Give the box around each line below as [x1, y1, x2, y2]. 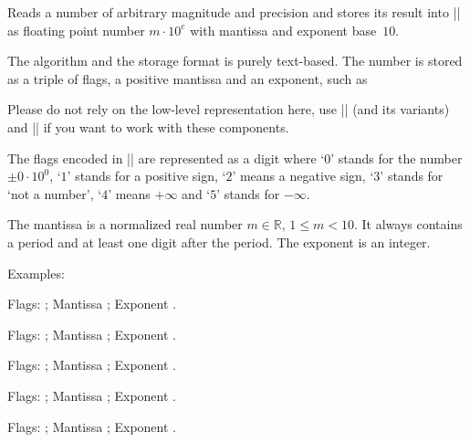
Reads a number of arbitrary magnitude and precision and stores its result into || [7, 3, 461, 21]
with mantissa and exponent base [190, 20, 377, 39]
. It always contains [353, 215, 463, 234]
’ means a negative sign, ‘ [232, 166, 374, 185]
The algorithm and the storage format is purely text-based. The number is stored [7, 51, 463, 70]
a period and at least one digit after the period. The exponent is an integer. [7, 232, 431, 251]
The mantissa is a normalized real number [7, 215, 243, 234]
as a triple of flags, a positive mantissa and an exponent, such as [7, 68, 368, 88]
